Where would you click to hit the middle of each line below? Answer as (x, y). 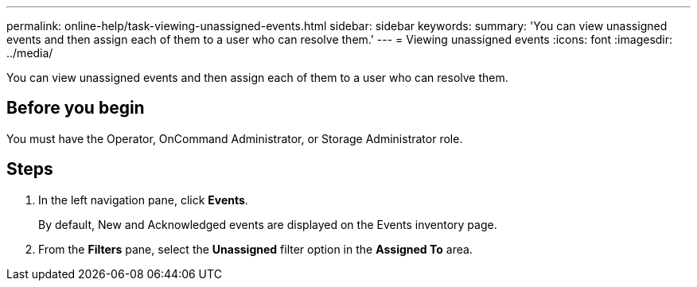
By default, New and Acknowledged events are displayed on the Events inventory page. (268, 224)
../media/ (30, 53)
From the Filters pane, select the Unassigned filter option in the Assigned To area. (255, 249)
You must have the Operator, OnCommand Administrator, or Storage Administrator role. (235, 138)
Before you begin (76, 108)
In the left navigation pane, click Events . (143, 200)
